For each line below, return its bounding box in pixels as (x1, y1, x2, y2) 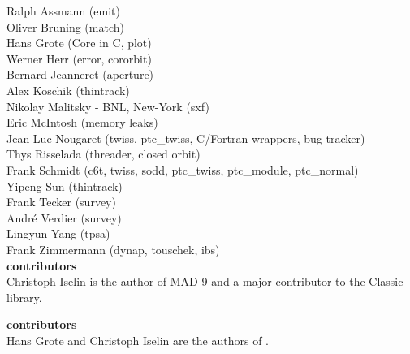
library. (6, 288, 42, 305)
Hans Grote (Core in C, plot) (6, 34, 152, 51)
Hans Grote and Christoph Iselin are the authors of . (6, 331, 269, 348)
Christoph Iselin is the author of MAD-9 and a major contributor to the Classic (6, 273, 404, 290)
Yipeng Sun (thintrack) (6, 177, 123, 194)
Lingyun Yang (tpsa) (6, 225, 110, 242)
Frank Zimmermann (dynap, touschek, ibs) (6, 240, 220, 257)
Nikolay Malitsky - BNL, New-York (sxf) (6, 97, 209, 114)
